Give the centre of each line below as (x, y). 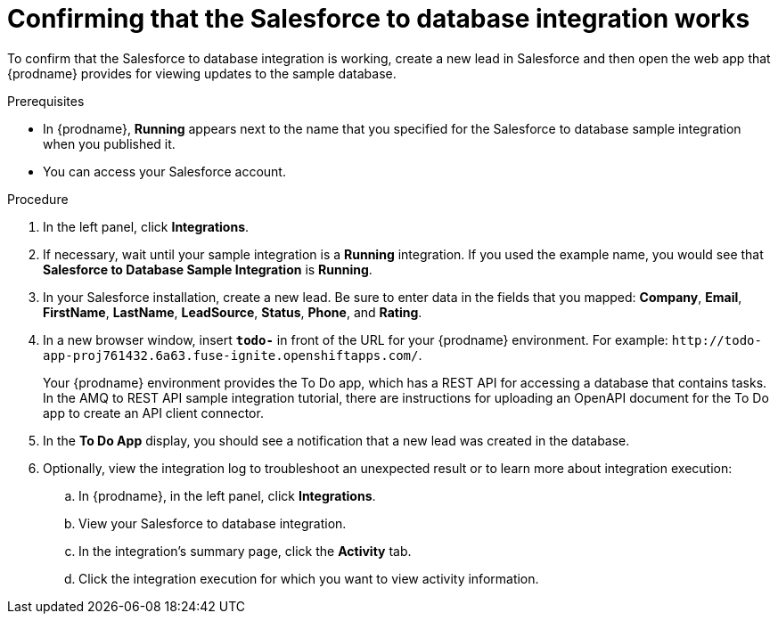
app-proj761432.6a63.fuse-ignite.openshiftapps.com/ (231, 355)
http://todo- (717, 340)
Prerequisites (46, 101)
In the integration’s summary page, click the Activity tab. (245, 551)
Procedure (38, 199)
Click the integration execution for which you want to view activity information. (309, 578)
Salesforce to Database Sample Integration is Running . (208, 269)
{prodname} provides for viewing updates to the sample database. (202, 73)
